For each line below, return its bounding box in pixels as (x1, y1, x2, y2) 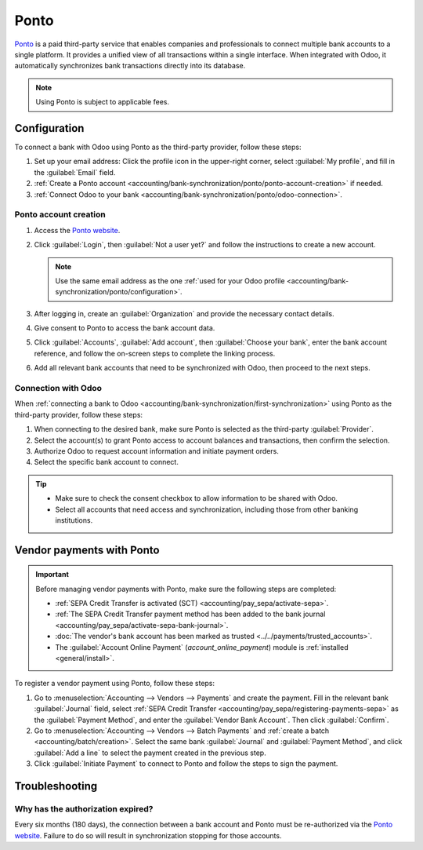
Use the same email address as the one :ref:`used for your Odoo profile (55, 275, 285, 286)
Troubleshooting (14, 779, 98, 793)
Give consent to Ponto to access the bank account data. (34, 323, 215, 333)
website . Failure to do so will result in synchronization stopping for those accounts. (14, 830, 282, 840)
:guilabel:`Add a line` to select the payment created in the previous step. (34, 748, 266, 757)
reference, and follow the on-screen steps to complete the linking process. (34, 348, 276, 358)
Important (35, 570, 70, 579)
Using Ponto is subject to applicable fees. (35, 97, 170, 107)
